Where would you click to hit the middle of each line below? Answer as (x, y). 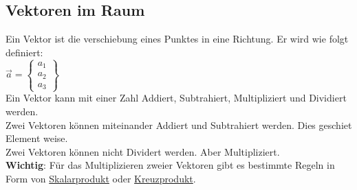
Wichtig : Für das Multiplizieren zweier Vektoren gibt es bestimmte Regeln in (170, 165)
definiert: (24, 52)
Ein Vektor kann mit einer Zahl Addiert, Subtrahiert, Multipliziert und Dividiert (176, 98)
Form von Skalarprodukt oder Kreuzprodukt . (101, 178)
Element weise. (37, 138)
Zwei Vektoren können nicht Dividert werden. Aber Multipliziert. (143, 151)
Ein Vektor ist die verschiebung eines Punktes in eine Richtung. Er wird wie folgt (177, 39)
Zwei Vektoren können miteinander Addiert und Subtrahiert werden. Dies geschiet (179, 124)
